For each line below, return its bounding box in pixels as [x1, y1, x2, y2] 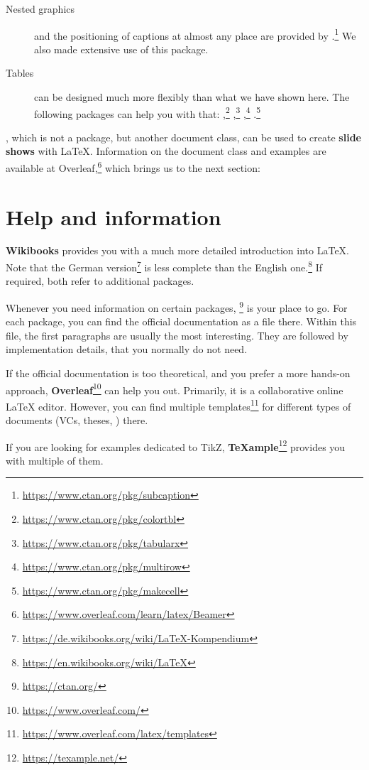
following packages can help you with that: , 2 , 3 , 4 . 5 [34, 104, 261, 121]
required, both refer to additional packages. [6, 273, 194, 288]
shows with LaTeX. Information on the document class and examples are [6, 143, 326, 158]
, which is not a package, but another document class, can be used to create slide [6, 129, 361, 144]
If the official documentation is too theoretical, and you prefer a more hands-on [6, 365, 351, 380]
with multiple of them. [6, 452, 104, 467]
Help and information [6, 202, 221, 231]
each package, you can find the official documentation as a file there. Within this [6, 314, 357, 329]
